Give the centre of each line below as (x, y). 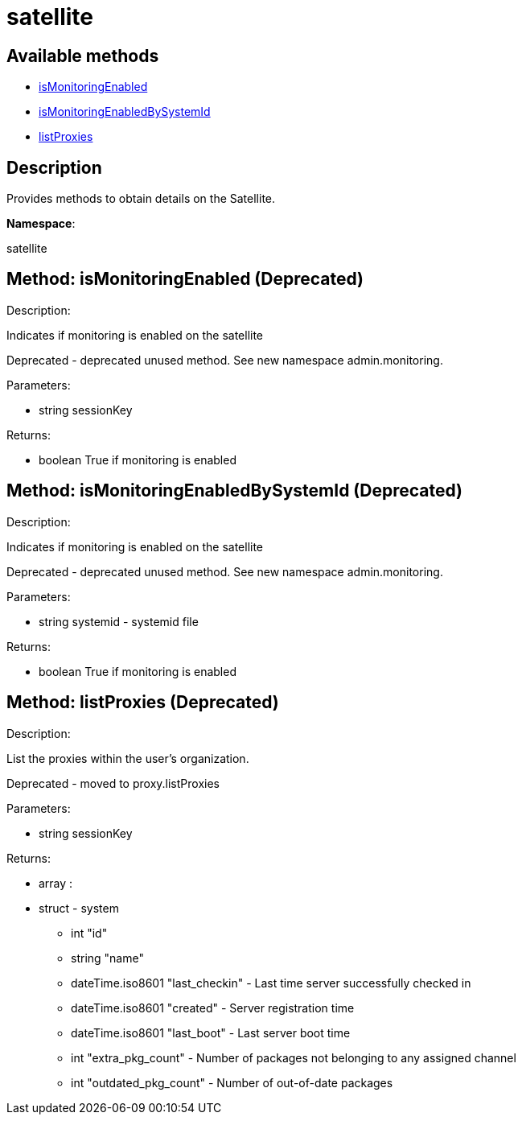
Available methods (83, 56)
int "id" (89, 933)
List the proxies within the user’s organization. (128, 758)
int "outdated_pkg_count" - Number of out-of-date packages (232, 1082)
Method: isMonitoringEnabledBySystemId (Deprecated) (235, 491)
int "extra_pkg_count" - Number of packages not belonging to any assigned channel (294, 1057)
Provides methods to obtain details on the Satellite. (141, 199)
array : (56, 883)
